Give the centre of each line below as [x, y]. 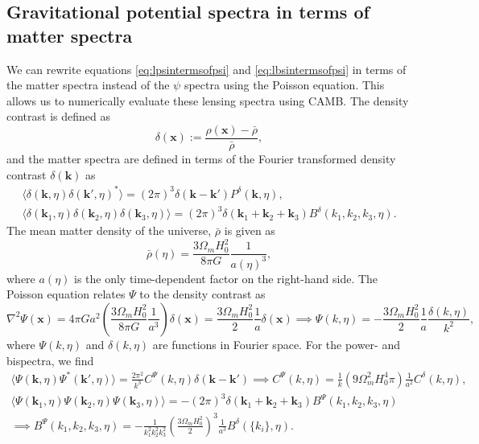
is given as [250, 230]
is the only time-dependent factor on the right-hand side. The [226, 278]
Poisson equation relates [66, 294]
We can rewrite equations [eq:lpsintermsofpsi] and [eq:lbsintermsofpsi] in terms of [206, 69]
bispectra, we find [50, 360]
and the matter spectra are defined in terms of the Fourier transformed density [201, 159]
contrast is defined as [58, 116]
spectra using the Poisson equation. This [284, 85]
